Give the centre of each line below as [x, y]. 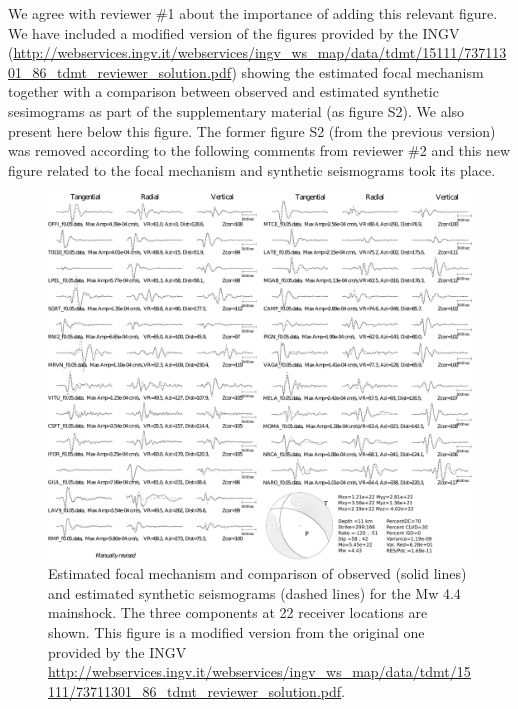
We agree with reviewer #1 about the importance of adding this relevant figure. [253, 13]
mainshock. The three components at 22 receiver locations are [238, 612]
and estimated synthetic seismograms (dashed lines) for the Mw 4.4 [254, 592]
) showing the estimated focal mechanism [357, 71]
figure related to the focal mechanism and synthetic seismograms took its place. [252, 169]
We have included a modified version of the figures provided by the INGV [234, 32]
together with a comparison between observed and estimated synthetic [223, 91]
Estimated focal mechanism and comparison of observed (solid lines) [257, 573]
